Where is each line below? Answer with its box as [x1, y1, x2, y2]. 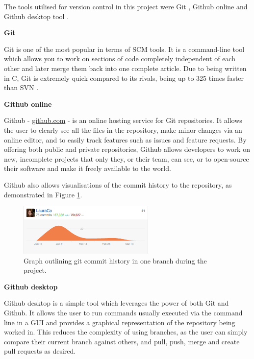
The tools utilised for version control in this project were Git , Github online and [4, 1, 248, 11]
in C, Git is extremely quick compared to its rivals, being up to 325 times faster [4, 72, 244, 83]
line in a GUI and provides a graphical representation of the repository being [4, 317, 235, 327]
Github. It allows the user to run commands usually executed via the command [4, 308, 243, 318]
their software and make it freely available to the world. [4, 163, 171, 173]
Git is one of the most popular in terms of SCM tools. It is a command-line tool [4, 44, 245, 54]
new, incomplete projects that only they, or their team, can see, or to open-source [4, 153, 249, 164]
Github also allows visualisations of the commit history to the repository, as [4, 179, 232, 190]
